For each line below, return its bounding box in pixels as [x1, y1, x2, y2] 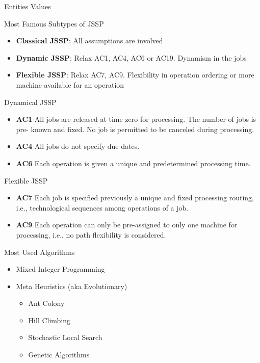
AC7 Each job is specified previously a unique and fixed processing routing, [16, 192, 254, 203]
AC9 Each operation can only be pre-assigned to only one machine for [16, 219, 238, 230]
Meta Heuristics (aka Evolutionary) [16, 280, 127, 291]
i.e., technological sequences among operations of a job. [16, 202, 189, 213]
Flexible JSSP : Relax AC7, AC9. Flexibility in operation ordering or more [16, 69, 254, 80]
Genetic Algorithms [28, 349, 90, 360]
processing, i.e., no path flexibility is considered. [16, 229, 166, 240]
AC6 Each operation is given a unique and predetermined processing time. [16, 158, 251, 168]
